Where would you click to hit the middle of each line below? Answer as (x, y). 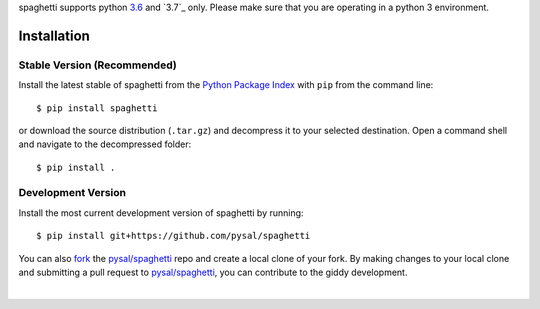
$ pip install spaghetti (97, 108)
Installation (54, 35)
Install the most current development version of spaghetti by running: (161, 212)
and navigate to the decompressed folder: (105, 144)
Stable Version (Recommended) (97, 65)
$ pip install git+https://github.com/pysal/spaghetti (173, 236)
